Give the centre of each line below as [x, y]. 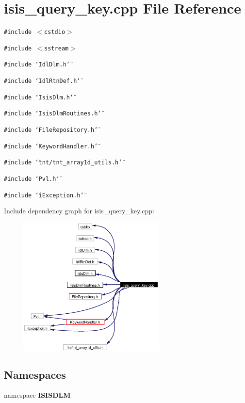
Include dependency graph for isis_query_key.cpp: [79, 211]
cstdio [55, 32]
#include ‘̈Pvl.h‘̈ [32, 179]
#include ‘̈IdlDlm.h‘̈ [37, 65]
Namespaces [35, 374]
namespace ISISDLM [37, 395]
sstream [57, 48]
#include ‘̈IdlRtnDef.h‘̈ [42, 81]
